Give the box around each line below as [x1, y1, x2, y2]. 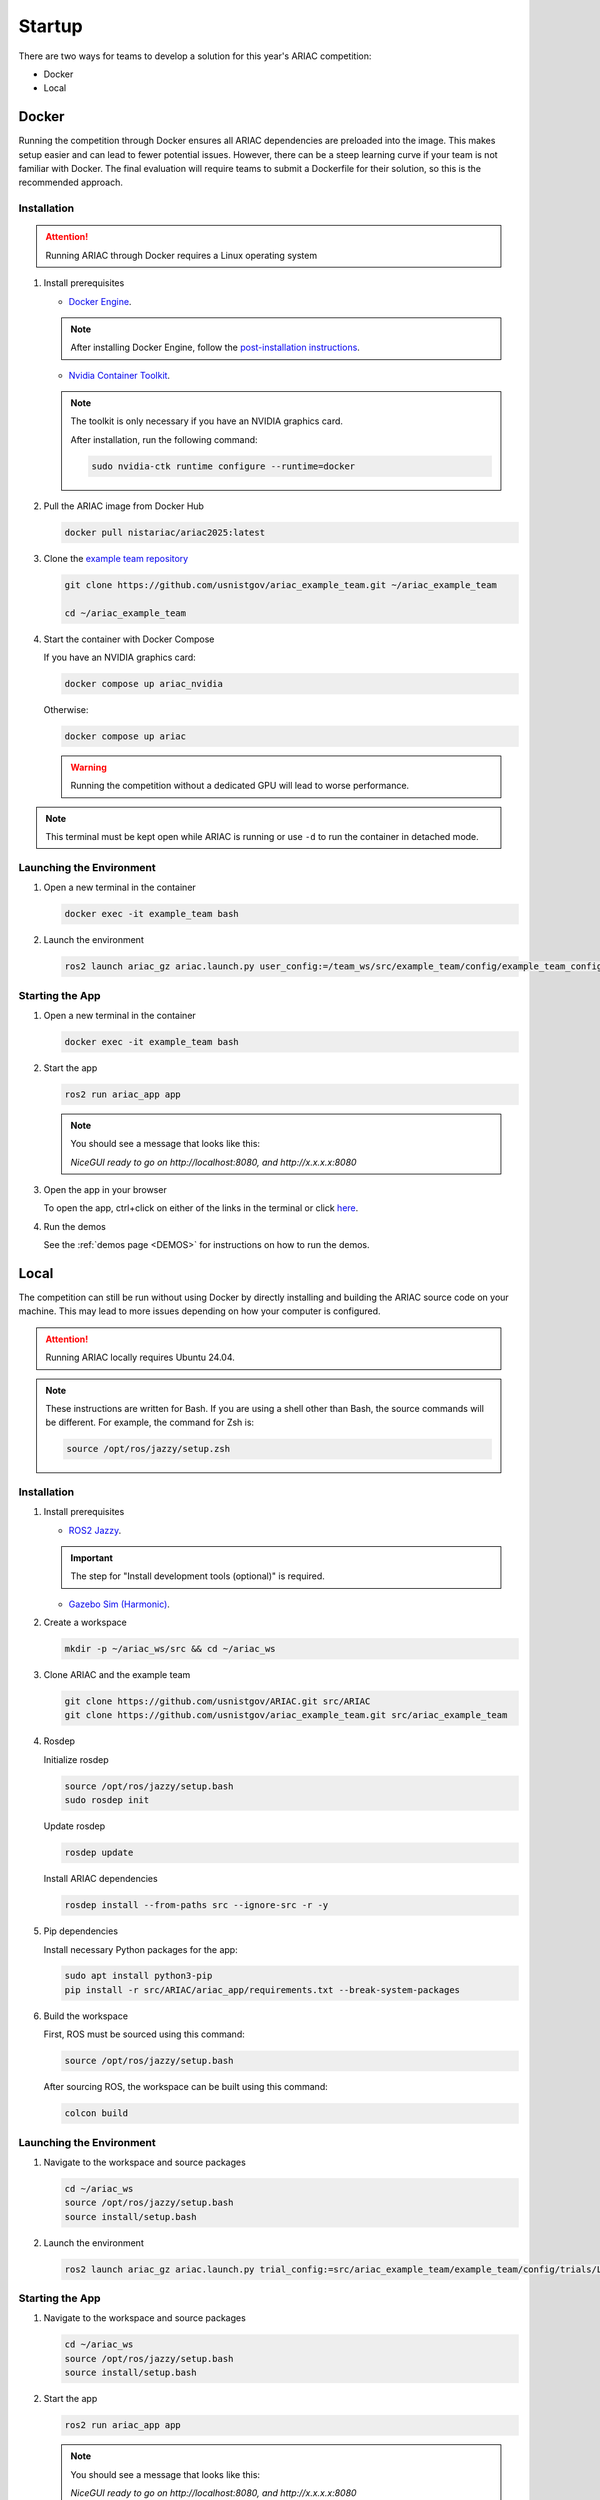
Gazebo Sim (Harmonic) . [68, 1598, 170, 1610]
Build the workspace [43, 2010, 129, 2022]
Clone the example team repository [43, 552, 189, 564]
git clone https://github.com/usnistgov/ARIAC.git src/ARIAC [64, 1696, 371, 1707]
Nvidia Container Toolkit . [68, 369, 170, 381]
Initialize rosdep [43, 1753, 109, 1765]
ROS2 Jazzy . [68, 1524, 122, 1536]
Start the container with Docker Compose [43, 633, 215, 645]
